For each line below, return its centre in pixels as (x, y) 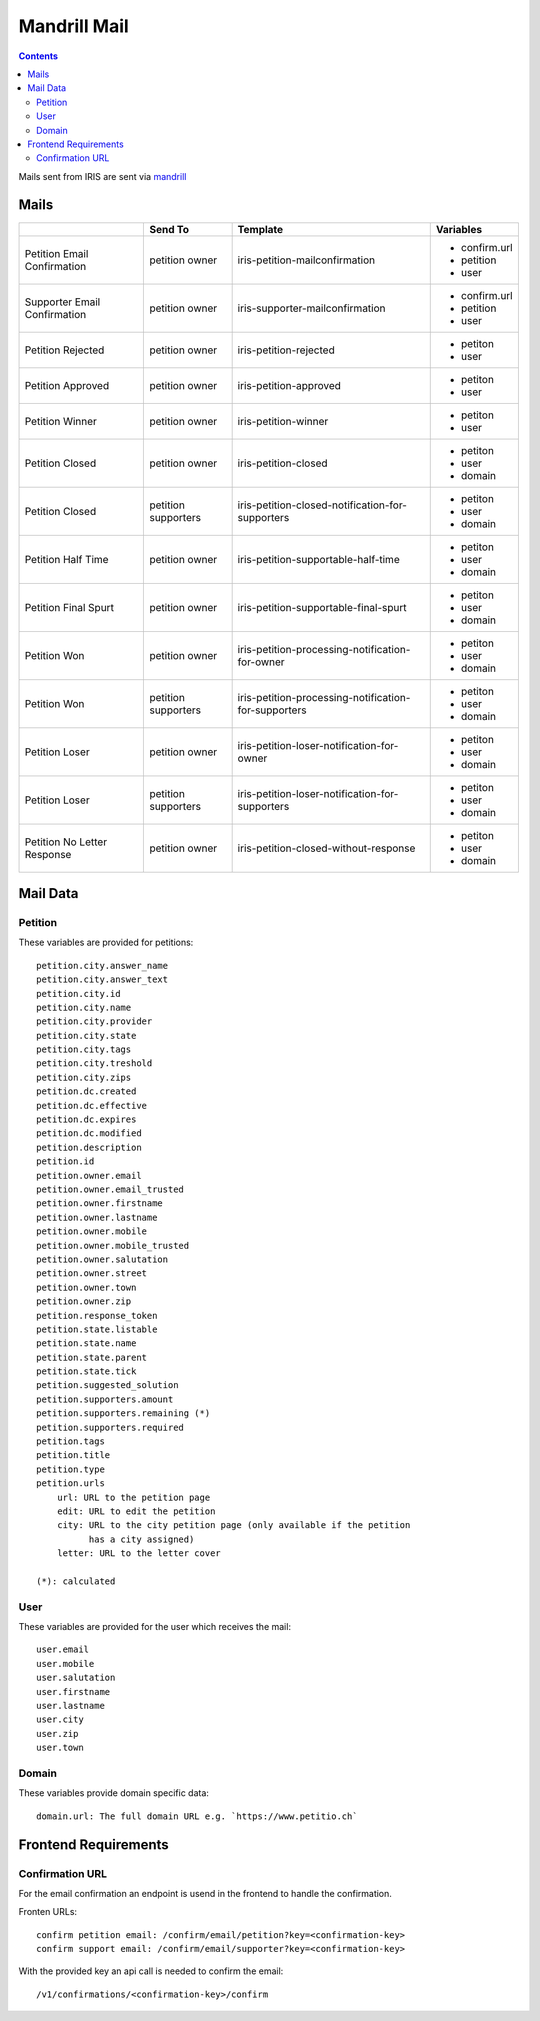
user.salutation (76, 1678)
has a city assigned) (141, 1539)
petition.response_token (97, 1315)
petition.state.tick (86, 1371)
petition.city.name (84, 1007)
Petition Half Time (66, 559)
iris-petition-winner (283, 421)
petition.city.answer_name (102, 965)
